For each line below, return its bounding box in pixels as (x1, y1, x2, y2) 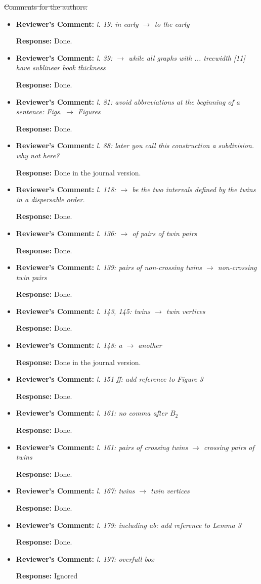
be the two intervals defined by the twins (132, 184, 256, 195)
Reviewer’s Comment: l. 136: (16, 228, 116, 238)
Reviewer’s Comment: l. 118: (16, 184, 116, 195)
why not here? (16, 150, 60, 160)
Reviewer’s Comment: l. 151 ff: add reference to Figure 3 (16, 374, 203, 384)
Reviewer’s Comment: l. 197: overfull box (16, 553, 154, 564)
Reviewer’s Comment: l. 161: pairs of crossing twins (16, 441, 188, 452)
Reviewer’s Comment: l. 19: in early (16, 18, 139, 29)
